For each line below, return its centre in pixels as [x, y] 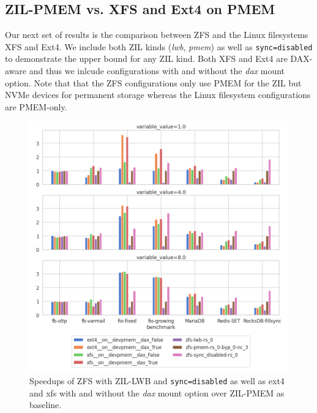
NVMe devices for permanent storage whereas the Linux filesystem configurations [158, 95]
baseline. [46, 405]
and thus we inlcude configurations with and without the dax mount [157, 71]
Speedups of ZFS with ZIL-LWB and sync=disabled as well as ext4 [157, 381]
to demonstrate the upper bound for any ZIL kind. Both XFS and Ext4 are [146, 59]
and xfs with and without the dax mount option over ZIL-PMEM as [157, 392]
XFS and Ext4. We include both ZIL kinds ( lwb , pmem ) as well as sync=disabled [159, 46]
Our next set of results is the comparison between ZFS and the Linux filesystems [157, 35]
